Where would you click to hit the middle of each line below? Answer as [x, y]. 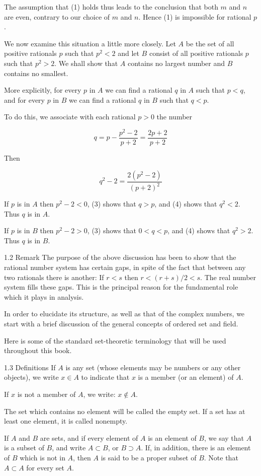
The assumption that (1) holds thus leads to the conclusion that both [111, 7]
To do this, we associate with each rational [70, 117]
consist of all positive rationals [196, 53]
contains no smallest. [36, 73]
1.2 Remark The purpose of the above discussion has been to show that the [120, 257]
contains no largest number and [176, 63]
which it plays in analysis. [44, 296]
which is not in [42, 457]
